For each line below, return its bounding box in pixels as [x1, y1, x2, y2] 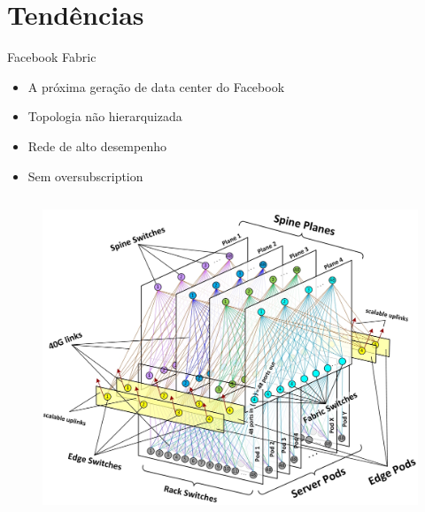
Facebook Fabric [7, 48, 97, 66]
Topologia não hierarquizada [27, 107, 182, 126]
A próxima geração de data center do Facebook [27, 77, 285, 96]
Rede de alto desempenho [27, 136, 166, 155]
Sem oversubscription [27, 166, 143, 185]
